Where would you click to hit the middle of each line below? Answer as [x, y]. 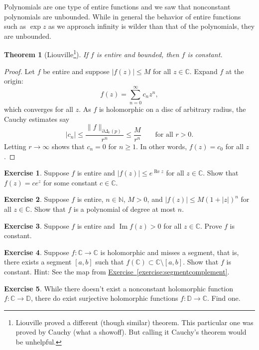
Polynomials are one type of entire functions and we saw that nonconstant [117, 6]
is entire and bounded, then [138, 54]
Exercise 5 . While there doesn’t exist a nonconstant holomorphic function [119, 288]
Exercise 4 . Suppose [37, 252]
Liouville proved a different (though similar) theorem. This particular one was [134, 322]
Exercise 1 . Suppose [37, 173]
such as [15, 26]
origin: [14, 81]
